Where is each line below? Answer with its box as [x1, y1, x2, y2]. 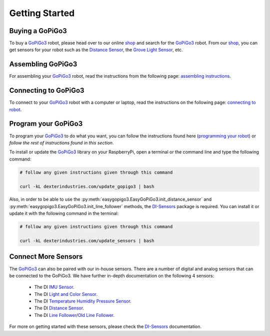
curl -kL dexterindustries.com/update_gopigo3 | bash [19, 184, 154, 189]
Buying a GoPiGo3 [9, 27, 67, 35]
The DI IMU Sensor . [34, 284, 74, 290]
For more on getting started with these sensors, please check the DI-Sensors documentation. [9, 323, 202, 329]
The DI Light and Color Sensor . [34, 291, 97, 297]
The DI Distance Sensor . [34, 305, 84, 311]
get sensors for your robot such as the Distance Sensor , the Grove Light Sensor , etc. [9, 47, 183, 53]
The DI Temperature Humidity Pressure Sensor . [34, 298, 132, 304]
